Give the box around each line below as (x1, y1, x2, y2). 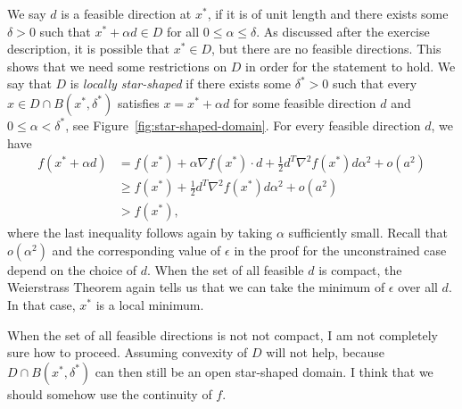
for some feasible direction (233, 93, 376, 112)
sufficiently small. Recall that (288, 223, 449, 242)
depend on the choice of (7, 260, 137, 279)
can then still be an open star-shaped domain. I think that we (95, 362, 433, 380)
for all (166, 21, 200, 40)
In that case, (7, 296, 76, 314)
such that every (332, 74, 417, 93)
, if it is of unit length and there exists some (207, 4, 449, 22)
